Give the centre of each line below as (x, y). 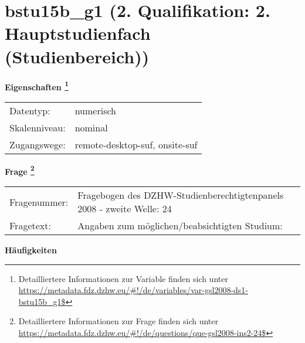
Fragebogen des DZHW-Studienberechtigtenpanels (181, 195)
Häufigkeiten (31, 250)
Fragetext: (30, 225)
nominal (91, 127)
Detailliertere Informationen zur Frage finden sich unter (118, 321)
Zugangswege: (38, 144)
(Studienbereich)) (77, 56)
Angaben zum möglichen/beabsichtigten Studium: (180, 225)
